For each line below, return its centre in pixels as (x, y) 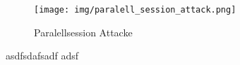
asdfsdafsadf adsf (42, 56)
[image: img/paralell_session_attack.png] (135, 10)
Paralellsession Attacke (83, 32)
